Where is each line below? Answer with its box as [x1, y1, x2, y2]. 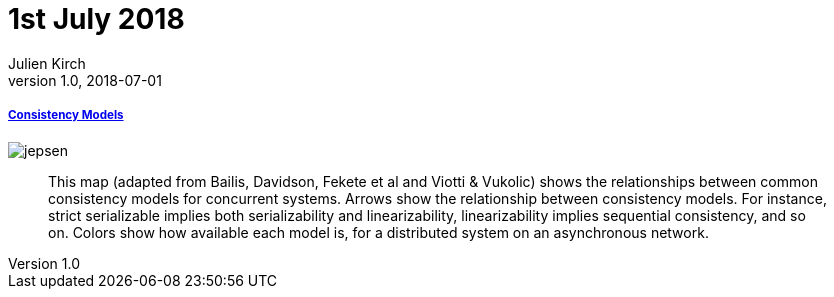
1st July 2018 [8, 2, 185, 36]
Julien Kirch [8, 54, 86, 72]
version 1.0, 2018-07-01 [8, 71, 162, 89]
